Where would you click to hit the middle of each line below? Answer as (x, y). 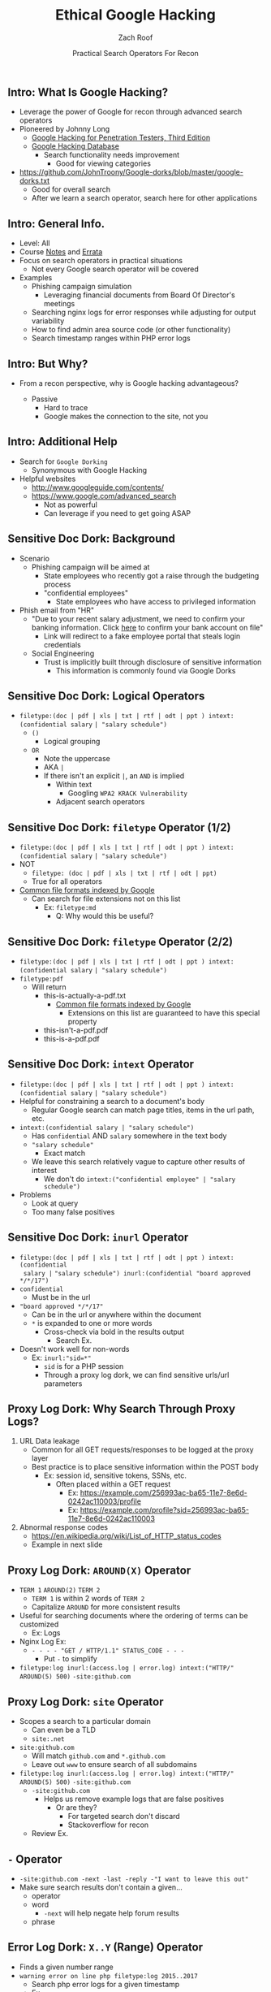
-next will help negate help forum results (112, 1913)
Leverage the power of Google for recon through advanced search (131, 112)
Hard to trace (66, 407)
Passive (45, 399)
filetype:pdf (41, 979)
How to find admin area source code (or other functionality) (131, 330)
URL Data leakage (49, 1441)
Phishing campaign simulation (82, 287)
